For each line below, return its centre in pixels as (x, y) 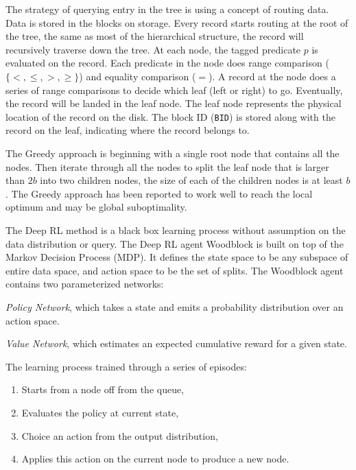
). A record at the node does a (272, 76)
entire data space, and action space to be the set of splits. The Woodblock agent (175, 270)
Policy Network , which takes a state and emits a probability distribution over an (175, 306)
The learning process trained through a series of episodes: (126, 366)
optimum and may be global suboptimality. (96, 207)
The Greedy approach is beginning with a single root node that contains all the (173, 153)
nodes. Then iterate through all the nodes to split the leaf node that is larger (167, 166)
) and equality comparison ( (138, 76)
